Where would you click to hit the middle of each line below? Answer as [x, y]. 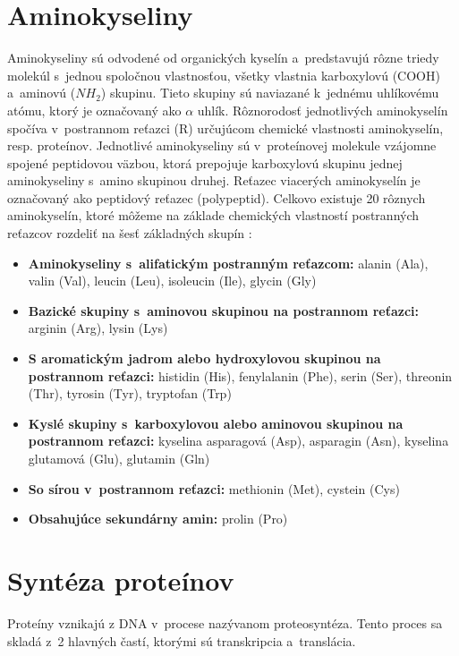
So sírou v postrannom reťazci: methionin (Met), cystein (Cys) [214, 488]
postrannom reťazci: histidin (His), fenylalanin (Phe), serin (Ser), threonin [240, 375]
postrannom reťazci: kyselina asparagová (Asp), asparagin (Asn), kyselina [238, 441]
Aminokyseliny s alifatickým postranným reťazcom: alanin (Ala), [228, 263]
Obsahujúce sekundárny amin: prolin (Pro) [158, 519]
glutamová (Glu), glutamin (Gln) [119, 458]
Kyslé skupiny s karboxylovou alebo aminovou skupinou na [216, 423]
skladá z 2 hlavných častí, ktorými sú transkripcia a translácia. [182, 640]
